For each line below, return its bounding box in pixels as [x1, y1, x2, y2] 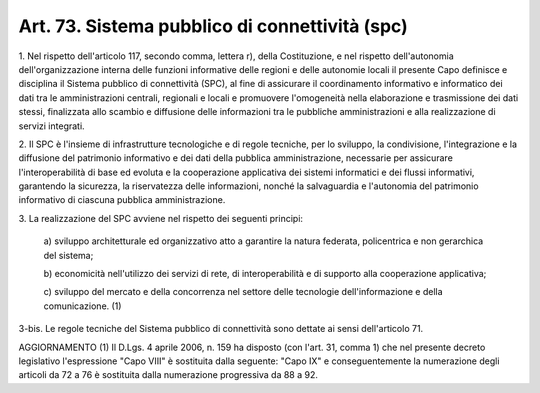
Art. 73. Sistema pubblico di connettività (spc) [18, 15, 409, 37]
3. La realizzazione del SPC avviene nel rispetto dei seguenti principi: [18, 212, 304, 224]
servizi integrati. [18, 120, 85, 132]
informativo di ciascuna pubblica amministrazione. [18, 194, 226, 206]
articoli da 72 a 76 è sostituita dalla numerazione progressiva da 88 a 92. [18, 369, 319, 381]
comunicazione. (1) [43, 300, 122, 312]
